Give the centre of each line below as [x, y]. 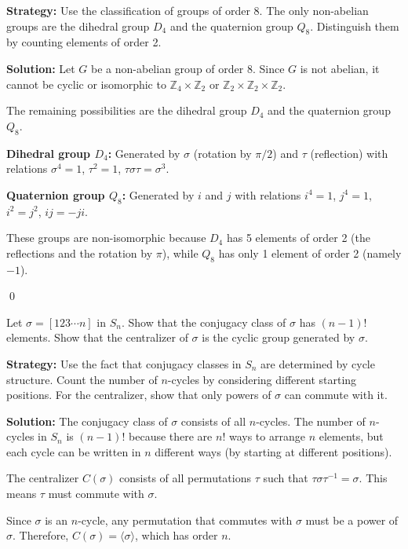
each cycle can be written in [74, 451]
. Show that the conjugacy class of [204, 322]
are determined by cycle [318, 363]
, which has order [176, 535]
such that [286, 478]
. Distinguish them [355, 26]
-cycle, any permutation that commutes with [185, 520]
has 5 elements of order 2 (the [298, 238]
